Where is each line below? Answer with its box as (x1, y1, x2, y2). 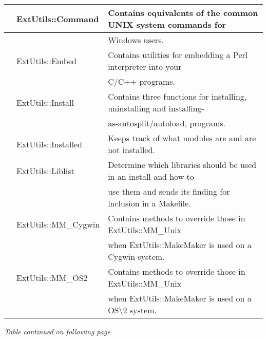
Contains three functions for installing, (108, 90, 247, 102)
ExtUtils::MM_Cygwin (16, 218, 100, 230)
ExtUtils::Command (16, 12, 99, 25)
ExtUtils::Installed (16, 138, 82, 150)
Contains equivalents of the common (108, 7, 258, 18)
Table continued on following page (4, 326, 110, 336)
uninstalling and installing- (108, 102, 204, 114)
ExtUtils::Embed (16, 54, 77, 67)
